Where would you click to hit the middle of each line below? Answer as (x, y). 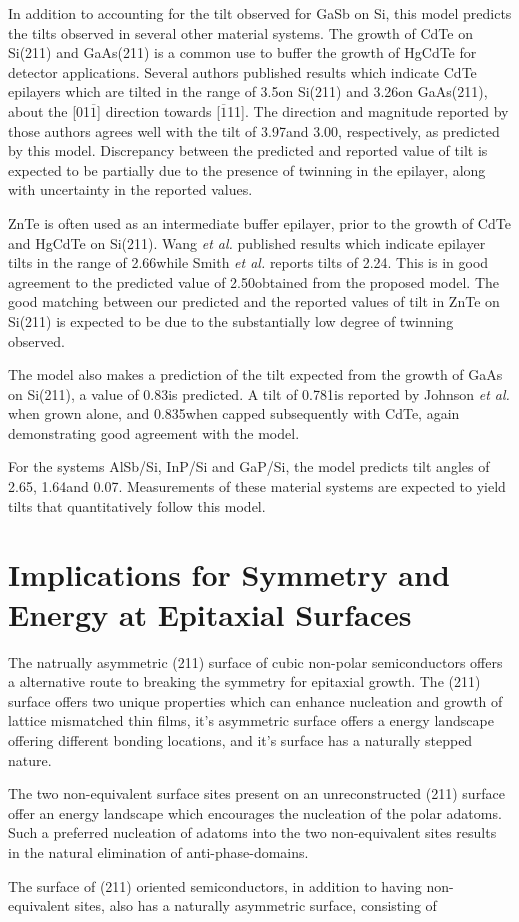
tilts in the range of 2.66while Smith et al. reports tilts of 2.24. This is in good (248, 262)
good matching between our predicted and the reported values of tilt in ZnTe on (254, 301)
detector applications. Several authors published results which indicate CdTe (242, 71)
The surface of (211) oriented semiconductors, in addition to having (215, 885)
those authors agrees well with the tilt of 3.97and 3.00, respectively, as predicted (254, 130)
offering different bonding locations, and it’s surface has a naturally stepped (240, 739)
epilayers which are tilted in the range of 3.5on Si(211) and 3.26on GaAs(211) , (248, 91)
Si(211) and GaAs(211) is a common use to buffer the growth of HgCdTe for (242, 52)
